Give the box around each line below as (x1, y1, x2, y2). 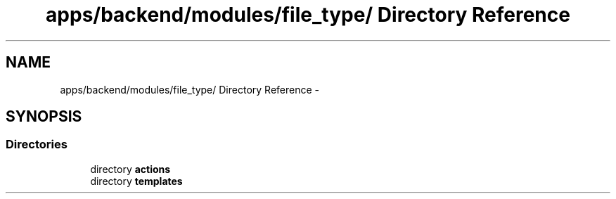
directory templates (90, 174, 183, 187)
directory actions (90, 162, 171, 175)
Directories (6, 137, 68, 152)
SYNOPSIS (6, 108, 82, 126)
